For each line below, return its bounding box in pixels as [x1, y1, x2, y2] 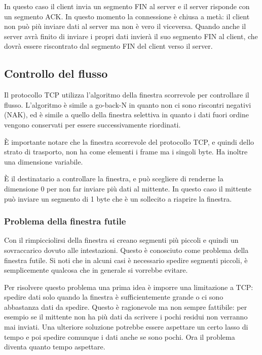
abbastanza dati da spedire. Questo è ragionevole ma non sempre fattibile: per [4, 301, 247, 312]
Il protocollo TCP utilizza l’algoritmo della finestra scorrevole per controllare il [4, 89, 249, 100]
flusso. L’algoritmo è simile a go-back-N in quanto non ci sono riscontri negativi [4, 99, 251, 110]
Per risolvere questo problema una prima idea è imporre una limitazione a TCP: [4, 281, 253, 292]
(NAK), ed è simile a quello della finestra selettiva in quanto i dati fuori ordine [4, 109, 249, 120]
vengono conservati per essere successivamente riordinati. [4, 119, 181, 130]
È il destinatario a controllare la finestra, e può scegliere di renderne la [4, 173, 223, 184]
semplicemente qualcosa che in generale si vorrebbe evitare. [4, 265, 188, 275]
